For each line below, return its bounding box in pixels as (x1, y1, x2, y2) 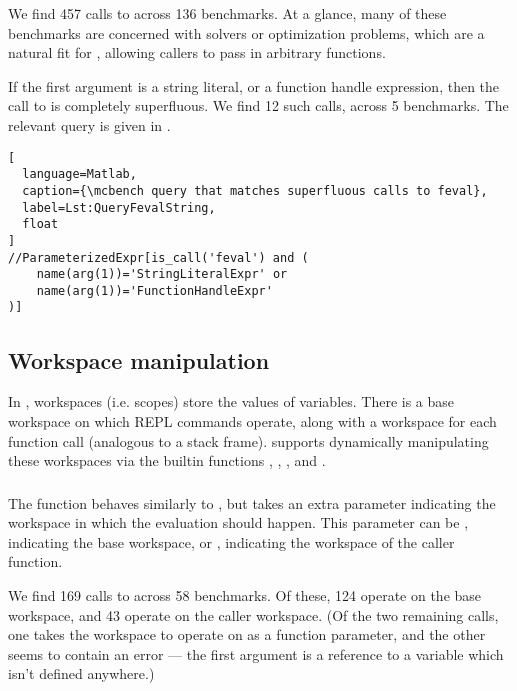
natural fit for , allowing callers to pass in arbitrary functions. (8, 42, 386, 63)
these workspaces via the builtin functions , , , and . (8, 450, 326, 471)
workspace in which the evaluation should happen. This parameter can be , (8, 512, 469, 533)
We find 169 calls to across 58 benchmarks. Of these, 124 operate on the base (8, 585, 482, 605)
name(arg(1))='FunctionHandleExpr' (36, 283, 273, 298)
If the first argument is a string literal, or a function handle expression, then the (8, 75, 500, 96)
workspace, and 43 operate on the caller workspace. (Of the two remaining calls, (8, 604, 499, 625)
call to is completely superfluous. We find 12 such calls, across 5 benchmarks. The (8, 95, 509, 116)
